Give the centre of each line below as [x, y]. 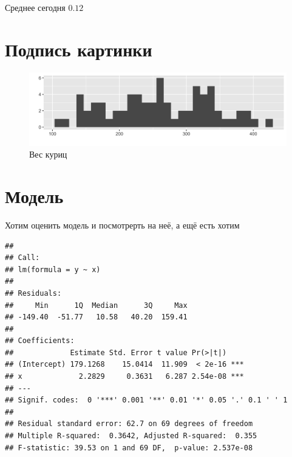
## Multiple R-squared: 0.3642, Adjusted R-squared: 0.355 [131, 436]
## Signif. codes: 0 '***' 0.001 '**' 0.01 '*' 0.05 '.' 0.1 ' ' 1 [146, 400]
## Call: [22, 258]
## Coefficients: [40, 341]
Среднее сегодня [35, 7]
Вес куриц [48, 154]
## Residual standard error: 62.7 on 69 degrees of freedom [129, 424]
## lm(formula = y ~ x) [53, 269]
